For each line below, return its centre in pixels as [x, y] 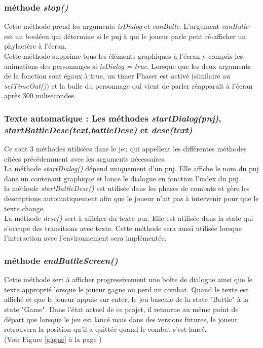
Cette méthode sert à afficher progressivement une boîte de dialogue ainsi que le [128, 279]
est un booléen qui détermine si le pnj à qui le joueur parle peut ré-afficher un [125, 36]
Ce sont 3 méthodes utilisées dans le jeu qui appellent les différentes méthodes [125, 149]
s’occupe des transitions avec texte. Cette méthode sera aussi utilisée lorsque [123, 228]
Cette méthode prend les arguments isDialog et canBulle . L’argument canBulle [126, 26]
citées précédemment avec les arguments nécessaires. [85, 158]
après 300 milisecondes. [40, 95]
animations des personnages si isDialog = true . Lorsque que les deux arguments [128, 66]
